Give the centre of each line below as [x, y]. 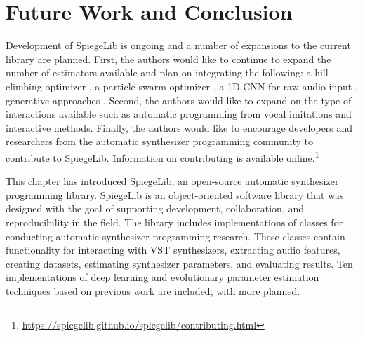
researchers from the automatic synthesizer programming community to [160, 141]
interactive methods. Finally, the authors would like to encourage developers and [179, 127]
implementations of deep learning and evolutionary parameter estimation [162, 277]
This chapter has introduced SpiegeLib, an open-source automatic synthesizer [172, 181]
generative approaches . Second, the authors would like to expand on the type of [179, 100]
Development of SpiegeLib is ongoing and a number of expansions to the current [178, 45]
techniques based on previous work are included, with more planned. [153, 290]
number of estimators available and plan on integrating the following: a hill [167, 73]
